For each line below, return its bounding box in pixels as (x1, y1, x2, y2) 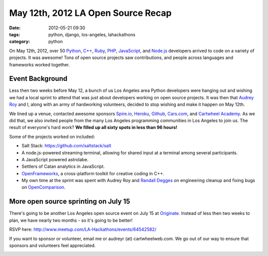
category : (9, 39, 30, 45)
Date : (9, 25, 21, 31)
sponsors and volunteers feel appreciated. (9, 242, 96, 248)
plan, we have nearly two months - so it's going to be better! (9, 217, 133, 223)
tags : (9, 31, 20, 37)
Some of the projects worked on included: (9, 133, 95, 139)
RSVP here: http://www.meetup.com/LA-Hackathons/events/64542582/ (9, 226, 156, 233)
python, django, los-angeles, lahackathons (48, 31, 136, 37)
